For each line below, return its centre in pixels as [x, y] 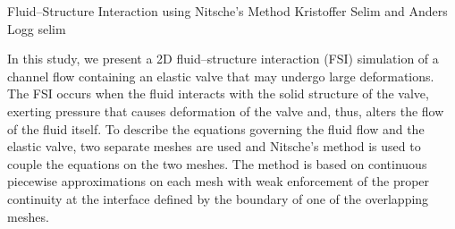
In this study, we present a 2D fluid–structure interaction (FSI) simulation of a [223, 59]
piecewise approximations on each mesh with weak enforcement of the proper [219, 181]
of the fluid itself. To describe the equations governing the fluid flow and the [216, 128]
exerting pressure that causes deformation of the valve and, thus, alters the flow [226, 110]
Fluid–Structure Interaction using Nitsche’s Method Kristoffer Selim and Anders [227, 11]
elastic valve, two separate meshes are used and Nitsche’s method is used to [214, 146]
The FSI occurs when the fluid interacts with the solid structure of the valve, [218, 93]
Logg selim [37, 28]
